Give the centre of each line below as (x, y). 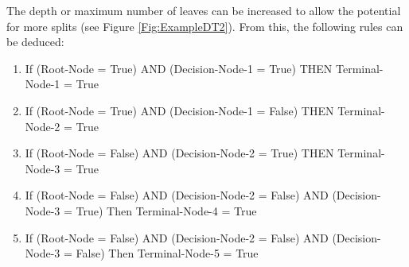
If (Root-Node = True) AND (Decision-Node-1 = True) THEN (179, 68)
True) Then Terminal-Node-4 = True (166, 210)
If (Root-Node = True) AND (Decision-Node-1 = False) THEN (179, 110)
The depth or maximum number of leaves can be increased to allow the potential (204, 10)
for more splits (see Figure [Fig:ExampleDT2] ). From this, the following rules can (205, 26)
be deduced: (35, 42)
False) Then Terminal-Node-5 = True (167, 253)
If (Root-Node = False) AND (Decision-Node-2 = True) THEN (179, 153)
